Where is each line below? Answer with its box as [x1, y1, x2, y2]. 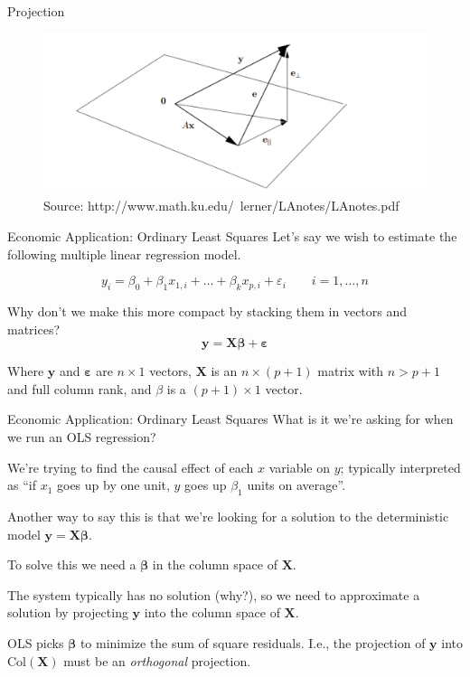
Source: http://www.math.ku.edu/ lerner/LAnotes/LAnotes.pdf [43, 196, 399, 215]
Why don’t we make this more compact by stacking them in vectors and [7, 301, 408, 320]
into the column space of [144, 603, 280, 622]
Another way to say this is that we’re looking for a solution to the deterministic [7, 506, 449, 525]
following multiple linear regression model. [7, 244, 241, 263]
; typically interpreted [340, 457, 461, 476]
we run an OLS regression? [7, 427, 156, 446]
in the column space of [152, 555, 277, 574]
